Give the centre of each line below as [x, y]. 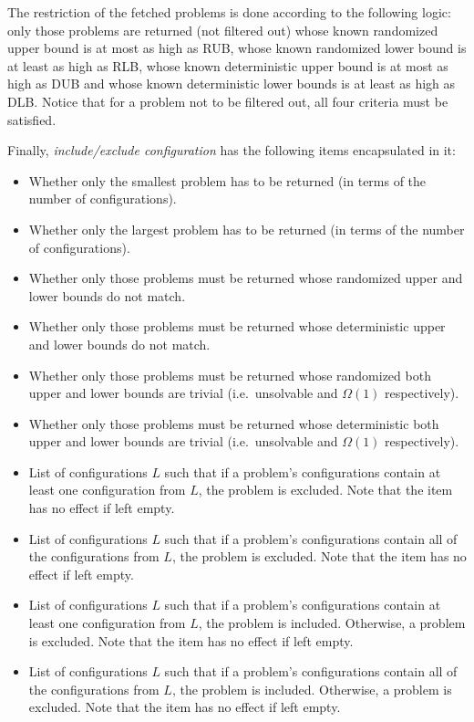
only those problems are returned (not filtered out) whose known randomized [223, 30]
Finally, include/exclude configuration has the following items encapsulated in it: [232, 150]
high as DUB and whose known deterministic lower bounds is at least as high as [232, 84]
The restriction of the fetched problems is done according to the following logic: [229, 12]
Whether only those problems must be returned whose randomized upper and [246, 278]
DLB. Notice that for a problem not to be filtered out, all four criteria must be [228, 101]
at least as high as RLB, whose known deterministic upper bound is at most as [228, 65]
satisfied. [32, 119]
